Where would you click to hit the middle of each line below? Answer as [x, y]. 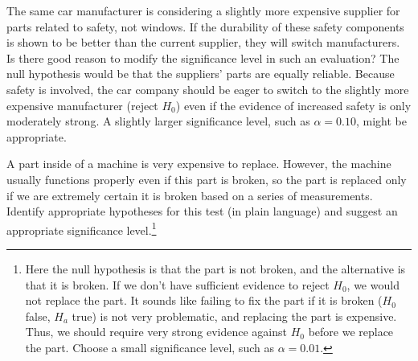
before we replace [351, 332]
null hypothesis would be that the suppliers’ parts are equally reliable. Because [201, 74]
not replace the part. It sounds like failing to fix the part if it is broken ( [204, 300]
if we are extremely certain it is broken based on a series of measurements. [190, 195]
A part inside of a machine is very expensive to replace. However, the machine [199, 164]
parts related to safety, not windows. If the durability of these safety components [205, 26]
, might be [381, 121]
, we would [373, 284]
